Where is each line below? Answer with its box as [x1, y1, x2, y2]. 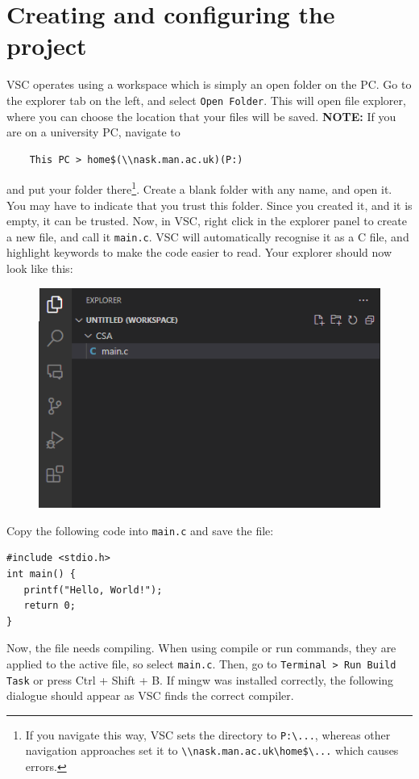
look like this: [6, 260, 73, 277]
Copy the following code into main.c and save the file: [6, 521, 274, 538]
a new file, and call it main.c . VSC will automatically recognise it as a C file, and [6, 228, 409, 245]
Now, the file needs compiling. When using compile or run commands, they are [6, 639, 396, 656]
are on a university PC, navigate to [6, 124, 180, 140]
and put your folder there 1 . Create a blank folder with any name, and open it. [6, 178, 392, 197]
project [6, 29, 87, 62]
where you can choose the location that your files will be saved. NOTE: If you [6, 107, 396, 124]
